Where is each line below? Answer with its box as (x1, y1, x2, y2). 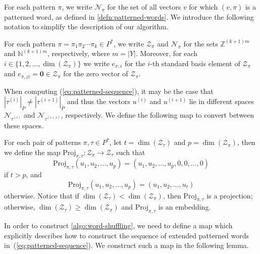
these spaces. (4, 120, 43, 130)
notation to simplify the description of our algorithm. (4, 21, 169, 32)
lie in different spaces (189, 96, 254, 107)
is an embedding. (158, 201, 211, 212)
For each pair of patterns (4, 137, 81, 147)
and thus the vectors (67, 96, 130, 107)
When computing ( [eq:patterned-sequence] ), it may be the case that (4, 85, 214, 96)
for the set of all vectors (107, 2, 181, 12)
